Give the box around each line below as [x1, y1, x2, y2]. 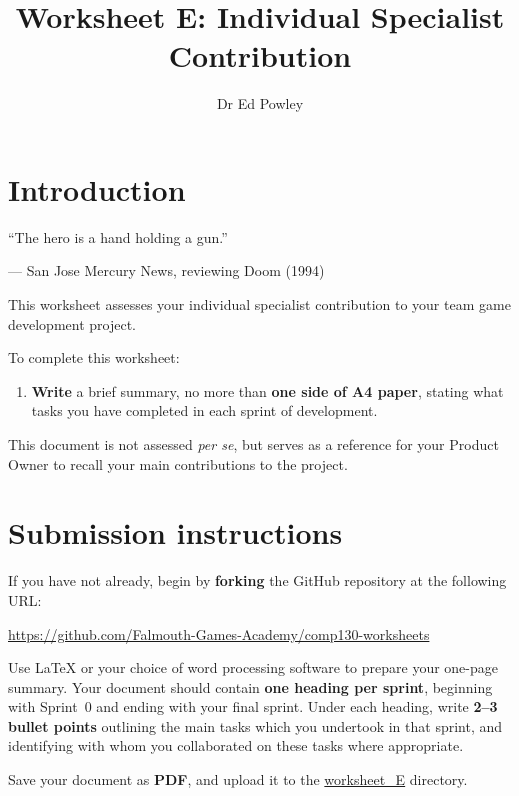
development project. [8, 313, 136, 334]
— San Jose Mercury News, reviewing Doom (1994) [8, 260, 325, 281]
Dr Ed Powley [216, 93, 304, 114]
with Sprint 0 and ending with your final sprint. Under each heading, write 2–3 [8, 696, 498, 717]
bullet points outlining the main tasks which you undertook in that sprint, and [8, 715, 503, 736]
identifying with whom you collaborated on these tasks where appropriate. [8, 735, 464, 756]
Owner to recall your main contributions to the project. [8, 453, 348, 474]
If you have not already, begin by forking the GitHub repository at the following [8, 570, 507, 591]
